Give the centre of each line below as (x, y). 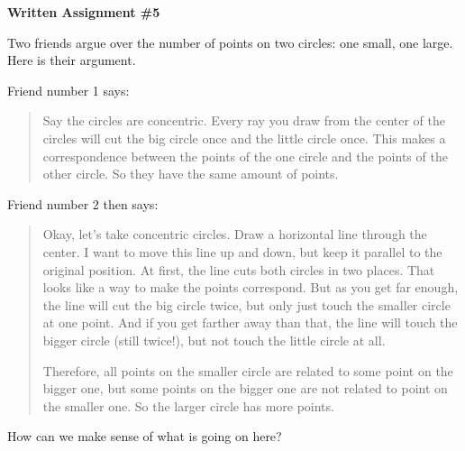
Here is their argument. (72, 60)
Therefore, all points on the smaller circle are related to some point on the (248, 370)
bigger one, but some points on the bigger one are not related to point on (245, 388)
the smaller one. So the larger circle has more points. (188, 405)
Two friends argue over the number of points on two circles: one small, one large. (230, 42)
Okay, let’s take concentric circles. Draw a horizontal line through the (235, 234)
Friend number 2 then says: (83, 203)
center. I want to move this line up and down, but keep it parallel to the (242, 251)
